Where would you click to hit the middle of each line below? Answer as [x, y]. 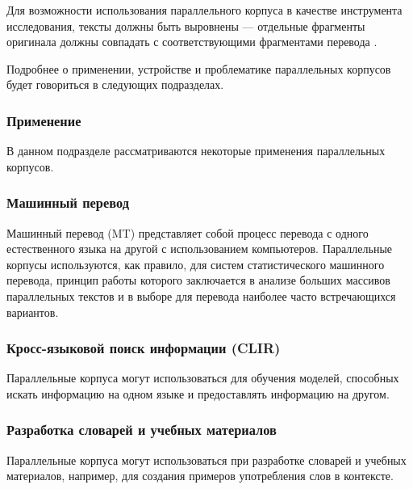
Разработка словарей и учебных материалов [142, 430]
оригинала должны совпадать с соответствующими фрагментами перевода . [192, 42]
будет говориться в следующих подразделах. [115, 84]
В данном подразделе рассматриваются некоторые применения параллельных [196, 151]
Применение [44, 120]
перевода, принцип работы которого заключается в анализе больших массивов [198, 280]
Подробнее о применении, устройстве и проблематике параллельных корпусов [199, 68]
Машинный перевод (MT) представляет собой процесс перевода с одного [188, 232]
